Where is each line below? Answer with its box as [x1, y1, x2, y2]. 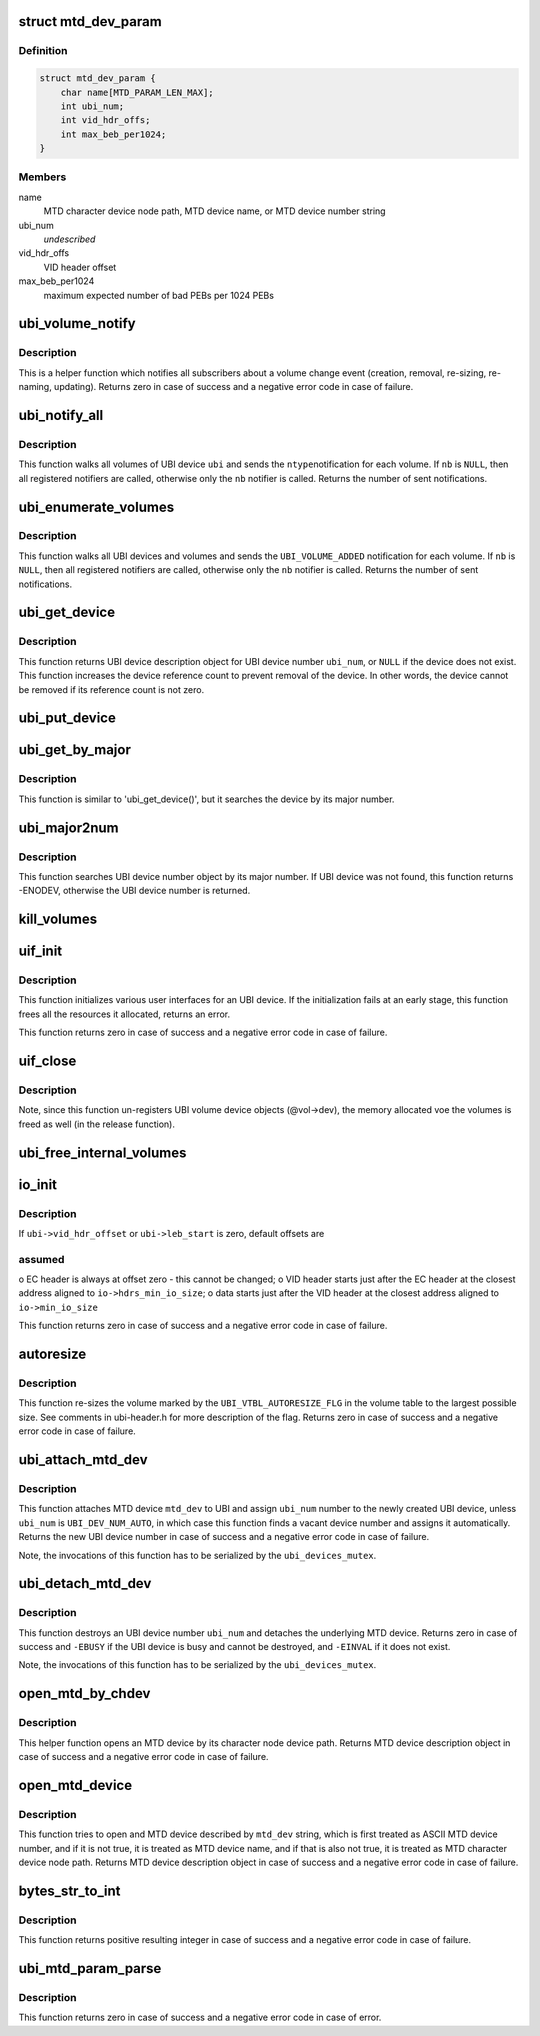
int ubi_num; [60, 100, 125, 112]
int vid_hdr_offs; [60, 115, 151, 126]
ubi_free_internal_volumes [18, 1144, 187, 1161]
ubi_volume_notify [18, 315, 136, 332]
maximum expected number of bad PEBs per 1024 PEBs [43, 289, 275, 301]
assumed [18, 1252, 65, 1266]
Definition [18, 44, 68, 58]
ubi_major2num [18, 819, 119, 836]
